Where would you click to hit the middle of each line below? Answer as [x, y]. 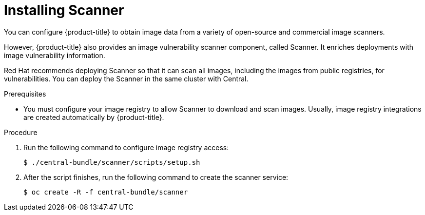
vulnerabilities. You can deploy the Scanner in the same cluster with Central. [126, 78]
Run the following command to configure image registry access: [126, 147]
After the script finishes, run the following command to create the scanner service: [156, 177]
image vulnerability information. [55, 55]
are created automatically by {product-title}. [94, 117]
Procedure [21, 132]
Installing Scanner [64, 10]
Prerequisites [25, 94]
